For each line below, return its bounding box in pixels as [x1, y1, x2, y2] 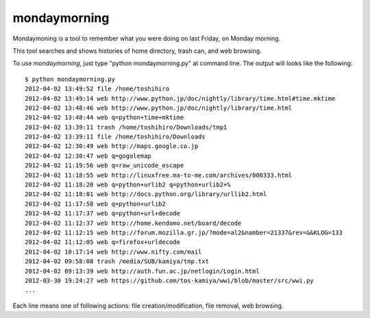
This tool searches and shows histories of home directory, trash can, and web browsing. [12, 47, 262, 55]
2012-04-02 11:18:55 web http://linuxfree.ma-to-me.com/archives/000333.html [25, 171, 293, 179]
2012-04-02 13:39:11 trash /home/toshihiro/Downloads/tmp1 [25, 123, 227, 131]
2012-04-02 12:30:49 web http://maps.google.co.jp [25, 143, 199, 150]
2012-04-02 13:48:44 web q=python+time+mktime [25, 114, 184, 121]
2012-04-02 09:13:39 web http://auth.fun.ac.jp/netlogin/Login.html [25, 267, 260, 275]
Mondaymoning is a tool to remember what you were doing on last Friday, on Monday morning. [12, 34, 281, 42]
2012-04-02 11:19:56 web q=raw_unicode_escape [25, 162, 184, 169]
